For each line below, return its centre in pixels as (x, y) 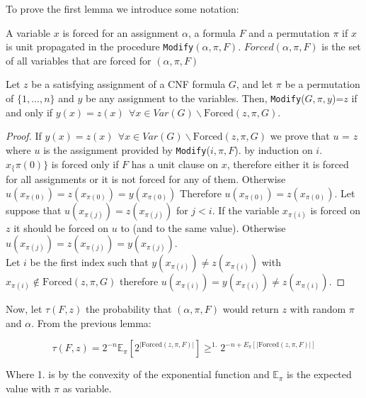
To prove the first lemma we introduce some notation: (122, 9)
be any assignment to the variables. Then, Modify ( (195, 98)
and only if (29, 112)
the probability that (129, 309)
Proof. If (24, 136)
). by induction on (274, 149)
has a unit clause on (175, 164)
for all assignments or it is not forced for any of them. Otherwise (146, 178)
